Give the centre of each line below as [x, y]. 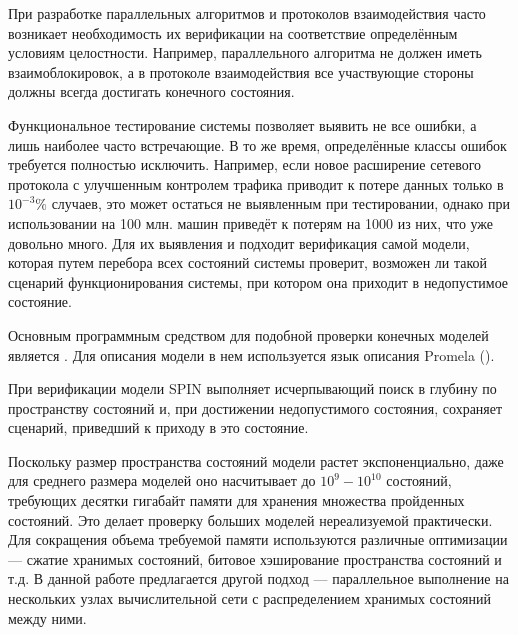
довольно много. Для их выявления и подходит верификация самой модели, [239, 242]
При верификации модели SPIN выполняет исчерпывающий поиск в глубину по [252, 388]
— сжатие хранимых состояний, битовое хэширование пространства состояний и [255, 558]
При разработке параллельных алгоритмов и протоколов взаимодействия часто [247, 13]
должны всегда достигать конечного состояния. [151, 91]
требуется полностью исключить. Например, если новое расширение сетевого [245, 164]
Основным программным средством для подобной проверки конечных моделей [248, 334]
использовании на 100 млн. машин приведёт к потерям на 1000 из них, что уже [251, 222]
